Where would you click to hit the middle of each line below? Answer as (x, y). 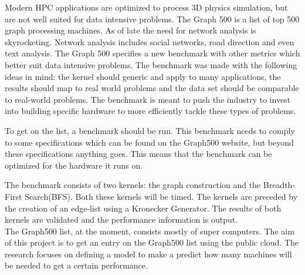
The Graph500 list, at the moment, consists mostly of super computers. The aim (150, 231)
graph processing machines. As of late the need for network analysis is (131, 30)
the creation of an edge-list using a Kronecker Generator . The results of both (143, 208)
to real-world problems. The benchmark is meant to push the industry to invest (148, 99)
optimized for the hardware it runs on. (74, 165)
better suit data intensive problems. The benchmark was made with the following (151, 64)
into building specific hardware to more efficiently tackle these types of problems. (150, 111)
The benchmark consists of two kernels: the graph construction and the (133, 185)
